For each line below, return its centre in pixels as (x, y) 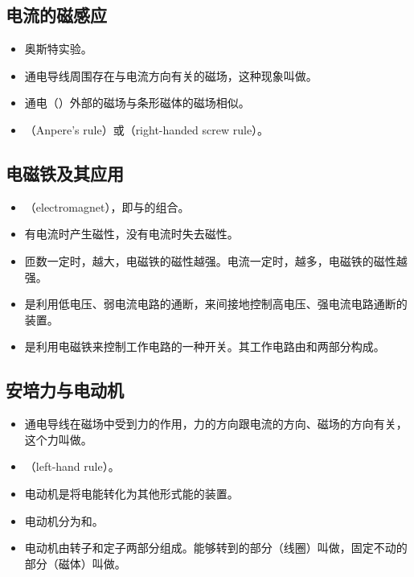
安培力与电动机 (65, 390)
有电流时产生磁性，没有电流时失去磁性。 (131, 234)
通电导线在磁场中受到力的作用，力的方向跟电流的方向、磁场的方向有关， (216, 424)
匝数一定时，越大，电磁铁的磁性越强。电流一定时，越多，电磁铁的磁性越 (216, 260)
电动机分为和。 (64, 520)
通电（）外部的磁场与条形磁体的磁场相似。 (137, 103)
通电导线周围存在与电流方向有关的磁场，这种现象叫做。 (171, 75)
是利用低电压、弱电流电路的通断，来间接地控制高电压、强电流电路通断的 (216, 304)
